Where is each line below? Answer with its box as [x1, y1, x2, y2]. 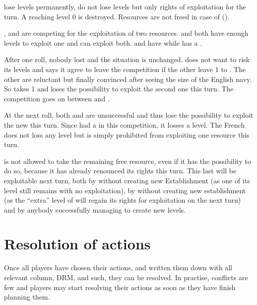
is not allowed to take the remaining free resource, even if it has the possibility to [4, 155, 251, 166]
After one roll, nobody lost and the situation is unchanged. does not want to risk [4, 54, 250, 65]
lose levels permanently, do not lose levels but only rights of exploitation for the [4, 1, 246, 11]
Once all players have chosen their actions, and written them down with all [4, 262, 232, 273]
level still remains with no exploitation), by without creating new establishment [4, 185, 246, 195]
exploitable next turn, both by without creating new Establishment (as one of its [4, 175, 250, 185]
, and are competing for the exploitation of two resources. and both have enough [4, 28, 249, 38]
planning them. [4, 292, 50, 302]
